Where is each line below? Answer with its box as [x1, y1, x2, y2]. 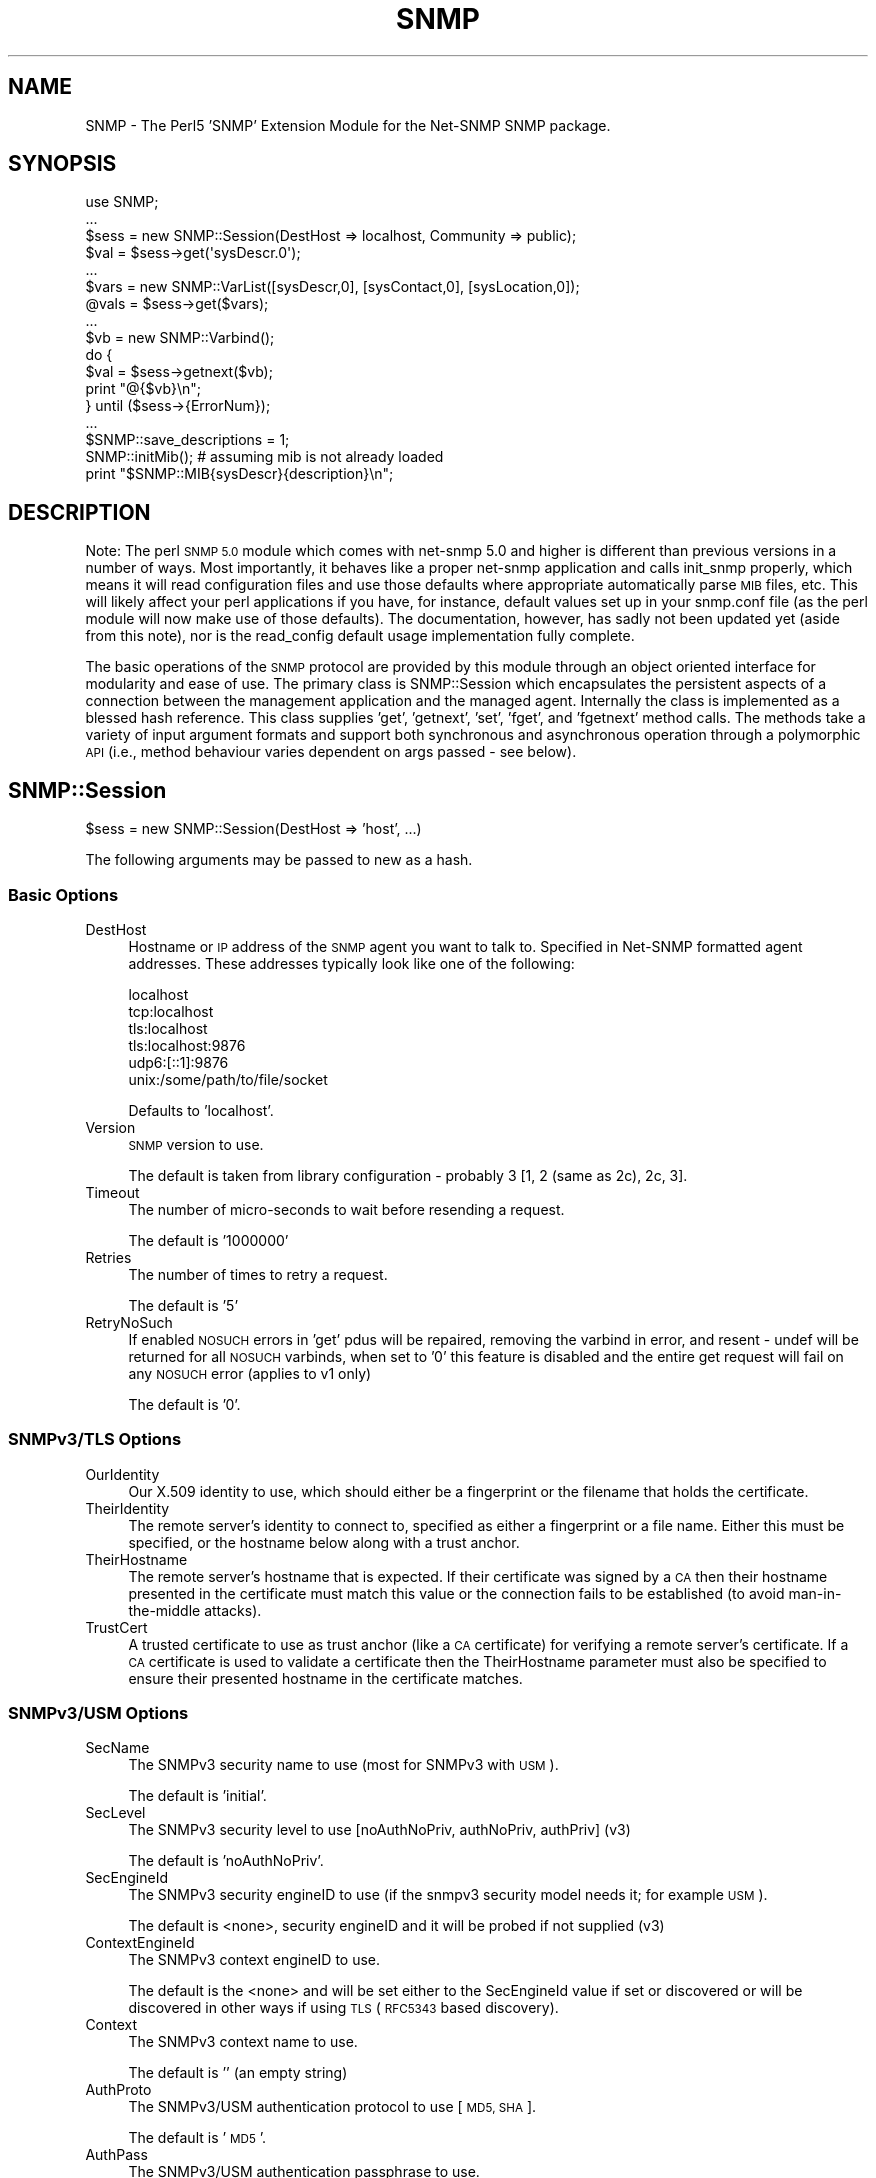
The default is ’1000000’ [128, 1231, 289, 1249]
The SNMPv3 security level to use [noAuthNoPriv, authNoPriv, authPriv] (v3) [128, 1821, 631, 1839]
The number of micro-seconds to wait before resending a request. [128, 1200, 565, 1218]
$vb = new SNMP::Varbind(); [85, 329, 275, 347]
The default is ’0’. [128, 1395, 241, 1413]
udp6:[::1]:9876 [128, 1053, 229, 1071]
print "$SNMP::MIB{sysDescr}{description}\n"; [85, 465, 394, 483]
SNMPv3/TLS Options [8, 1429, 182, 1450]
